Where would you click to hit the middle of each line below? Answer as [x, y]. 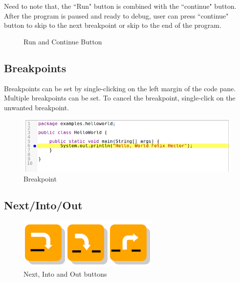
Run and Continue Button [63, 41]
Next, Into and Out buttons [65, 274]
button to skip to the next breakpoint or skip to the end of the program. [113, 25]
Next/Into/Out [43, 205]
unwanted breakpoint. [37, 107]
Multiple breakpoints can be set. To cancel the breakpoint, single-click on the [120, 98]
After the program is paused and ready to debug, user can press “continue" [116, 15]
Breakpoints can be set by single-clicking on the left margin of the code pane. [120, 88]
